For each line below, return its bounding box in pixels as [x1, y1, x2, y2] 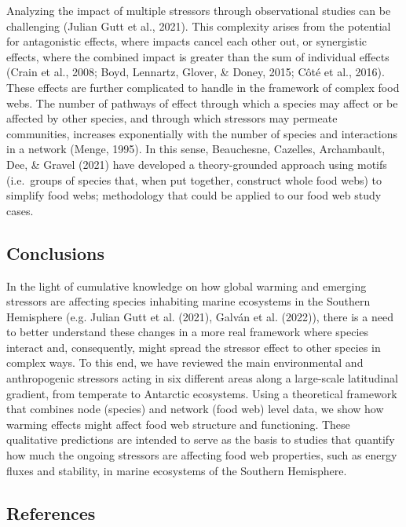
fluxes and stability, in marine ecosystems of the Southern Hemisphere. [6, 462, 347, 478]
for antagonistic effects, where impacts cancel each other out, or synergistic [6, 33, 368, 49]
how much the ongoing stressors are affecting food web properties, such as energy [6, 447, 397, 463]
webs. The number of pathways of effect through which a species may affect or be [6, 94, 398, 111]
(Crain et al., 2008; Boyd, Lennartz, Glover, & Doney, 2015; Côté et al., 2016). [6, 64, 385, 80]
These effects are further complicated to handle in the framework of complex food [6, 79, 400, 95]
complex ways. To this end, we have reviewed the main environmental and [6, 354, 364, 371]
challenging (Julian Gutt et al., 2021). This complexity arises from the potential [6, 17, 391, 34]
